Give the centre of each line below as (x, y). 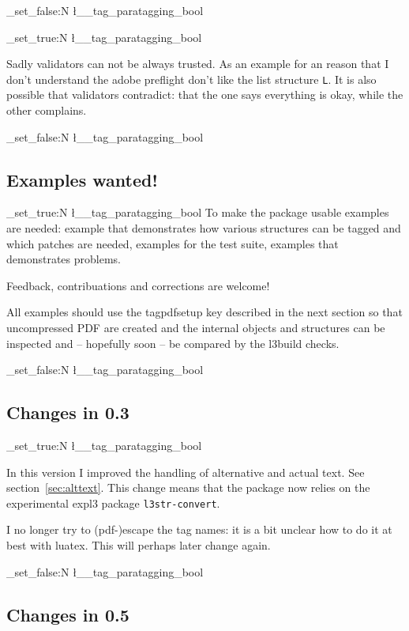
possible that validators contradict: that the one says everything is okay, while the (205, 94)
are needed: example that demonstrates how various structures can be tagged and (204, 228)
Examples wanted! (82, 179)
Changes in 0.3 (68, 412)
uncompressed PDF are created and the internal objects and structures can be (196, 327)
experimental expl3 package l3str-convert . (113, 503)
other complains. (47, 110)
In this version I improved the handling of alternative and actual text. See (186, 472)
